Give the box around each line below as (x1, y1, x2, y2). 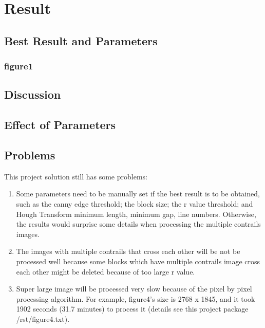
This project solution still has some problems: (4, 171, 147, 181)
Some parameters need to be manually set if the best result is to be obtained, (16, 188, 260, 199)
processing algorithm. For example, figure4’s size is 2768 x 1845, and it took (16, 293, 255, 304)
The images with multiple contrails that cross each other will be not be (16, 246, 240, 257)
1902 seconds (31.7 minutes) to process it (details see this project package (16, 303, 249, 314)
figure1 (4, 60, 33, 72)
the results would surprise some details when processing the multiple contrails (16, 218, 261, 229)
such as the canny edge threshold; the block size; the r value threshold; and (16, 198, 253, 209)
